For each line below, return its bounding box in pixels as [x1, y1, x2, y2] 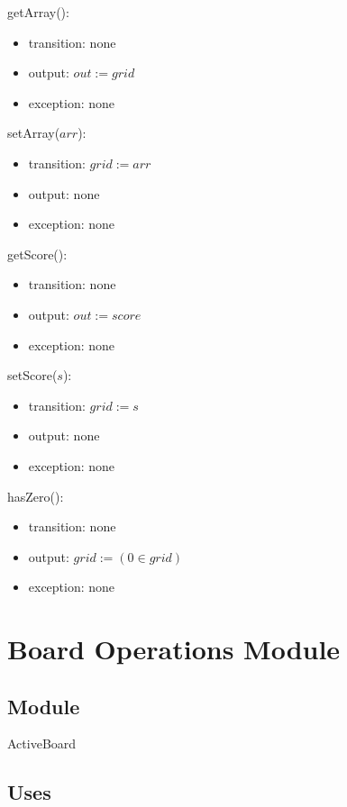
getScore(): [7, 244, 68, 263]
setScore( [7, 366, 58, 385]
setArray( [7, 123, 60, 142]
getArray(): [7, 3, 69, 21]
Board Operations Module [7, 630, 341, 667]
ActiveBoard [7, 734, 77, 753]
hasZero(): [7, 486, 64, 505]
